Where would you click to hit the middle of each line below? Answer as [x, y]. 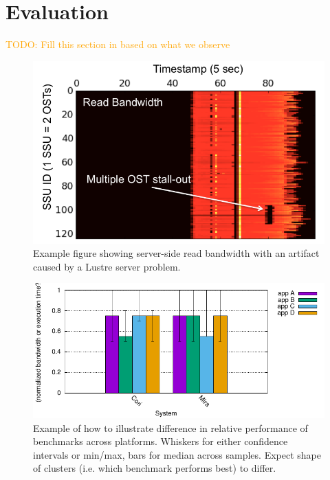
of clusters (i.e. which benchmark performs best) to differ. [155, 468]
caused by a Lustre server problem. [107, 266]
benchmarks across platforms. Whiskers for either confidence [161, 441]
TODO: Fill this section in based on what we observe [118, 44]
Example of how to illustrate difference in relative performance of [170, 427]
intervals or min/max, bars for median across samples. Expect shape [177, 454]
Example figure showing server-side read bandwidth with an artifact [176, 253]
